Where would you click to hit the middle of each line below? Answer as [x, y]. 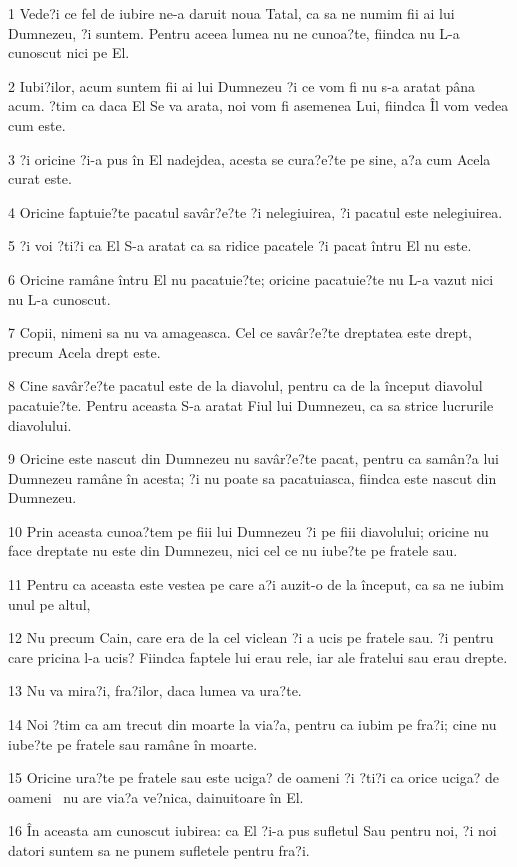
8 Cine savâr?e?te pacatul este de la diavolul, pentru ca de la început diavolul [245, 385]
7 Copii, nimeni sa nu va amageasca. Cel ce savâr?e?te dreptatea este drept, [240, 332]
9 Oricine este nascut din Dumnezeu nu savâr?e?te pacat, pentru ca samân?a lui [253, 458]
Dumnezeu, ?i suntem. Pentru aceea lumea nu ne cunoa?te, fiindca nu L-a [234, 32]
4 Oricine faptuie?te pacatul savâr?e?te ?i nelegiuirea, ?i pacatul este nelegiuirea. [255, 211]
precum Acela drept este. [84, 351]
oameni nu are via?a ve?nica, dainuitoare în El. [156, 796]
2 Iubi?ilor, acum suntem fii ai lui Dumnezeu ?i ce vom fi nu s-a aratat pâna [242, 85]
